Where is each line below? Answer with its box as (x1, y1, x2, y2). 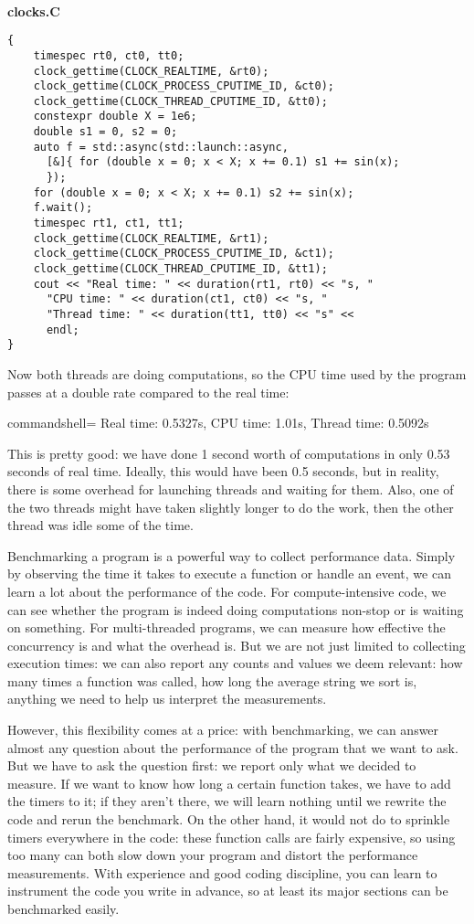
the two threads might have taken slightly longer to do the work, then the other (7, 497, 454, 516)
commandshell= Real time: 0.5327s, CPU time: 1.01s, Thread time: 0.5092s (7, 413, 429, 432)
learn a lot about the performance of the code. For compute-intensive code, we (7, 581, 447, 600)
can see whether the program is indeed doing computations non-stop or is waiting (7, 600, 464, 619)
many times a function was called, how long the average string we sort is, (7, 671, 417, 690)
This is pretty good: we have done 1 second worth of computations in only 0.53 (7, 443, 450, 462)
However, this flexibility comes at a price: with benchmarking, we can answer (7, 720, 439, 739)
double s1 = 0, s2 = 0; (33, 125, 178, 139)
